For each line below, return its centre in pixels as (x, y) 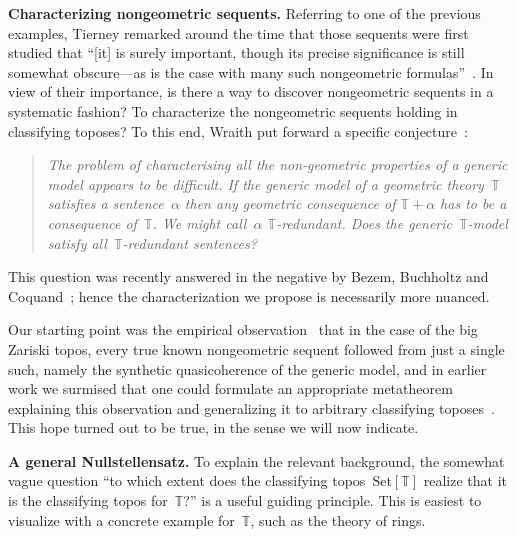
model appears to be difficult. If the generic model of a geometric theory (265, 183)
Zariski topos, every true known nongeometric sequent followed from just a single (256, 348)
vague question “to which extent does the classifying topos (187, 480)
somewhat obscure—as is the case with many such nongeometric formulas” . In (251, 71)
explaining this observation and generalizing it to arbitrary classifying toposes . (251, 407)
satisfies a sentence (105, 203)
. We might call (199, 222)
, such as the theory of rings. (338, 519)
